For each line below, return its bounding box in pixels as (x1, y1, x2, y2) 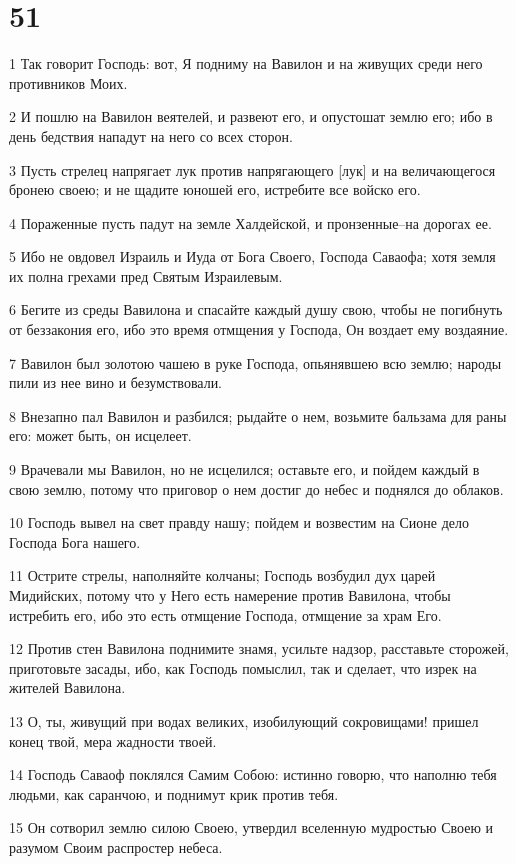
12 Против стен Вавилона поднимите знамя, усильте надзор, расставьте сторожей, (9, 638, 509, 659)
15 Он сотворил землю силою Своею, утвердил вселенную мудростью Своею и (9, 817, 494, 838)
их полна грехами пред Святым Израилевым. (9, 265, 283, 286)
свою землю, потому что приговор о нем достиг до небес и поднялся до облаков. (9, 478, 504, 499)
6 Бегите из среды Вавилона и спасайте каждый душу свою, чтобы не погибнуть (9, 299, 503, 320)
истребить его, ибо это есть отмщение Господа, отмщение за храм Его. (9, 604, 442, 625)
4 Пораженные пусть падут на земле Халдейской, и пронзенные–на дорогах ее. (9, 212, 492, 233)
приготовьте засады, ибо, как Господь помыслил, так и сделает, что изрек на (9, 657, 477, 678)
